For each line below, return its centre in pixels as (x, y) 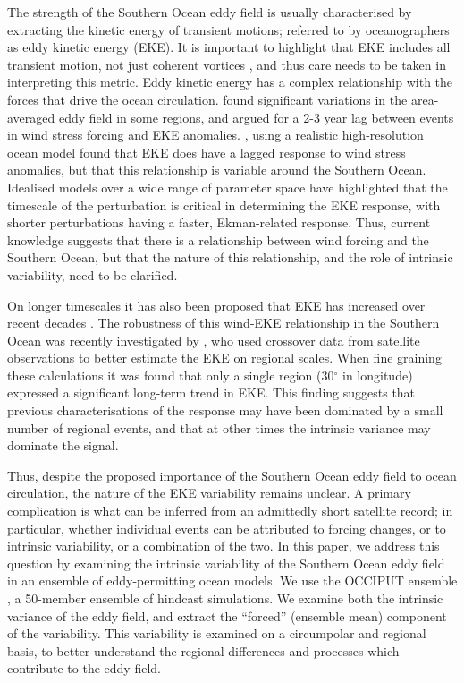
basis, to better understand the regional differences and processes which (203, 650)
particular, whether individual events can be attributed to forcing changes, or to (227, 528)
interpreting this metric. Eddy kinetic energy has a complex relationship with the (230, 82)
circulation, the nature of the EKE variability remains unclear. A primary (209, 493)
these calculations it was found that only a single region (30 (171, 375)
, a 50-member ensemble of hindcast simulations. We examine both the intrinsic (225, 598)
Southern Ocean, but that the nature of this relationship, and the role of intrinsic (230, 257)
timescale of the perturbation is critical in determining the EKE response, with (224, 205)
